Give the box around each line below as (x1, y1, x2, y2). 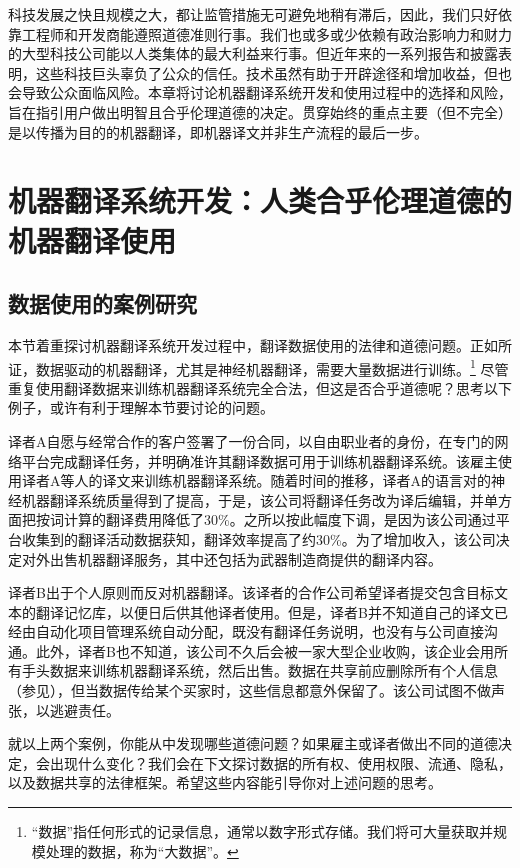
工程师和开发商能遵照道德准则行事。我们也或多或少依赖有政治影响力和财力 (21, 23, 512, 44)
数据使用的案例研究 (8, 288, 197, 319)
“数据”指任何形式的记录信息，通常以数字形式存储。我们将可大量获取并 (31, 821, 494, 842)
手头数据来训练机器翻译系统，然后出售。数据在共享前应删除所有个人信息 (21, 660, 498, 681)
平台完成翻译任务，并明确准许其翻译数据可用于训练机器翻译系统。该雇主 (21, 450, 498, 471)
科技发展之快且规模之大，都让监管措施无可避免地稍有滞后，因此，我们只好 (8, 4, 498, 24)
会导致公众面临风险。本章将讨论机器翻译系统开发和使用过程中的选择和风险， (8, 82, 512, 103)
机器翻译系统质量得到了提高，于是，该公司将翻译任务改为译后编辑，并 (21, 489, 484, 510)
